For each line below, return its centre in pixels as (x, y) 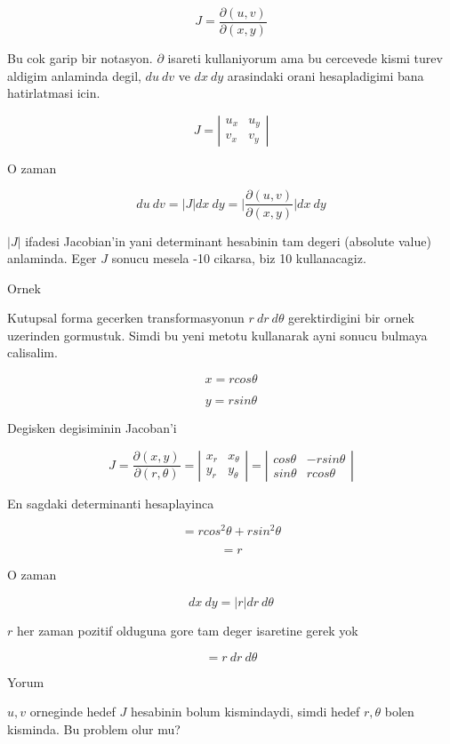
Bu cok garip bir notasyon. (80, 58)
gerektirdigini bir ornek (351, 318)
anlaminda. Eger (52, 258)
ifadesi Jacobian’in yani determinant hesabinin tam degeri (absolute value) (228, 240)
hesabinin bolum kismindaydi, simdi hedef (245, 712)
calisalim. (32, 352)
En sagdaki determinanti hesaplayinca (111, 503)
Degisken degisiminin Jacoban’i (92, 428)
